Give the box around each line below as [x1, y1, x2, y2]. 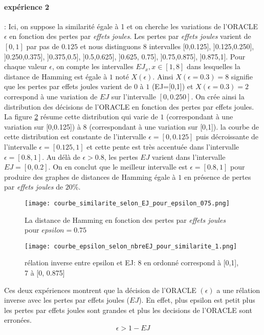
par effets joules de [4, 181, 63, 192]
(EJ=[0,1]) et [151, 81, 193, 92]
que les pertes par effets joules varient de [4, 81, 132, 92]
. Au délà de [42, 151, 80, 162]
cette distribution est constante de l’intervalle [4, 131, 146, 142]
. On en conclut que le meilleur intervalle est [48, 161, 188, 172]
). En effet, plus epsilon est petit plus [139, 295, 255, 305]
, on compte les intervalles [52, 61, 134, 72]
